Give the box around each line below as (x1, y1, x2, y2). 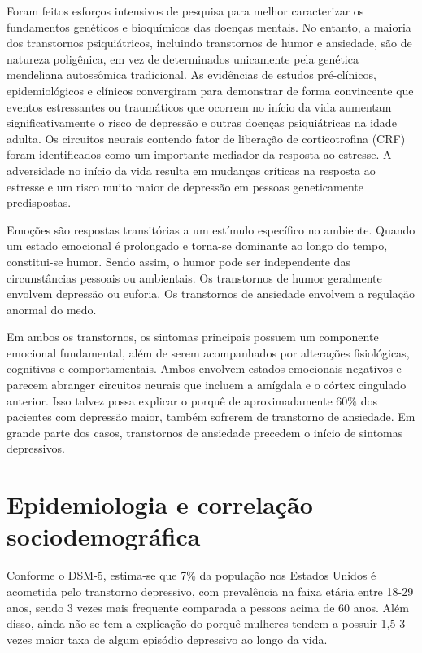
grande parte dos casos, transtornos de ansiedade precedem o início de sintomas (7, 423, 403, 440)
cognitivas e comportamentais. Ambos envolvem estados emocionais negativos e (7, 360, 402, 377)
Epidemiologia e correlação (7, 488, 313, 521)
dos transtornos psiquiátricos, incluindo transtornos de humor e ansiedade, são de (7, 34, 412, 51)
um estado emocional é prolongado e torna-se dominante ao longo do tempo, (7, 237, 388, 254)
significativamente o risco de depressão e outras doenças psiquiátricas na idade (7, 114, 397, 131)
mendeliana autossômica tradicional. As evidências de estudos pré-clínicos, (7, 66, 376, 83)
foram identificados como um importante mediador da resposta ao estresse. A (7, 146, 392, 163)
